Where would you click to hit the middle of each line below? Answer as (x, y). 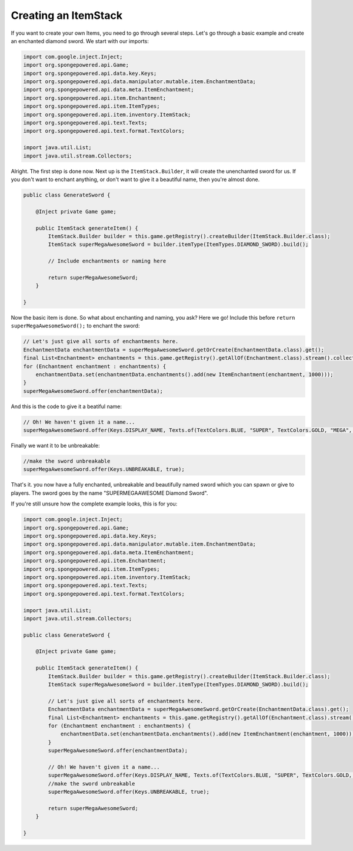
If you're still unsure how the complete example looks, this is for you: (94, 504)
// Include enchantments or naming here (107, 261)
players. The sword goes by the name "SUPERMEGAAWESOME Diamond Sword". (109, 493)
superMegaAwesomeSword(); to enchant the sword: (75, 326)
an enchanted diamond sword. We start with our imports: (80, 41)
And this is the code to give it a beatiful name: (66, 406)
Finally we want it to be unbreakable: (55, 446)
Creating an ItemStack (67, 15)
